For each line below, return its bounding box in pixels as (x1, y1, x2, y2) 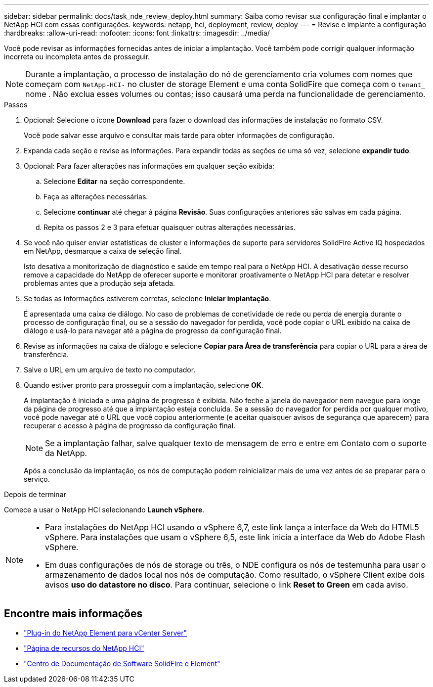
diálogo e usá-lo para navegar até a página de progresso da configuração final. (24, 326, 282, 335)
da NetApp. (45, 448, 87, 458)
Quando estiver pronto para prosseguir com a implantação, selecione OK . (24, 381, 263, 389)
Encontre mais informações (4, 607, 143, 620)
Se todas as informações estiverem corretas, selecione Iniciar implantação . (24, 294, 271, 303)
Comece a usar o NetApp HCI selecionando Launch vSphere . (4, 505, 205, 514)
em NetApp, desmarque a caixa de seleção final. (24, 247, 182, 255)
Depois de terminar (4, 490, 66, 499)
